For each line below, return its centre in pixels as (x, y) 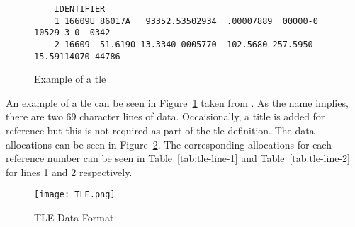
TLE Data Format (74, 217)
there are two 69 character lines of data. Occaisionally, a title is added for (165, 116)
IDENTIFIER (80, 9)
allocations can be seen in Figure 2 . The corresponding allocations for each (169, 144)
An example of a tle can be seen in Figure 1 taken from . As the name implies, (177, 102)
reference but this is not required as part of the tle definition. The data (160, 130)
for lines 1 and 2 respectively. (69, 171)
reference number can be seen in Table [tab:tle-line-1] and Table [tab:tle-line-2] (178, 158)
